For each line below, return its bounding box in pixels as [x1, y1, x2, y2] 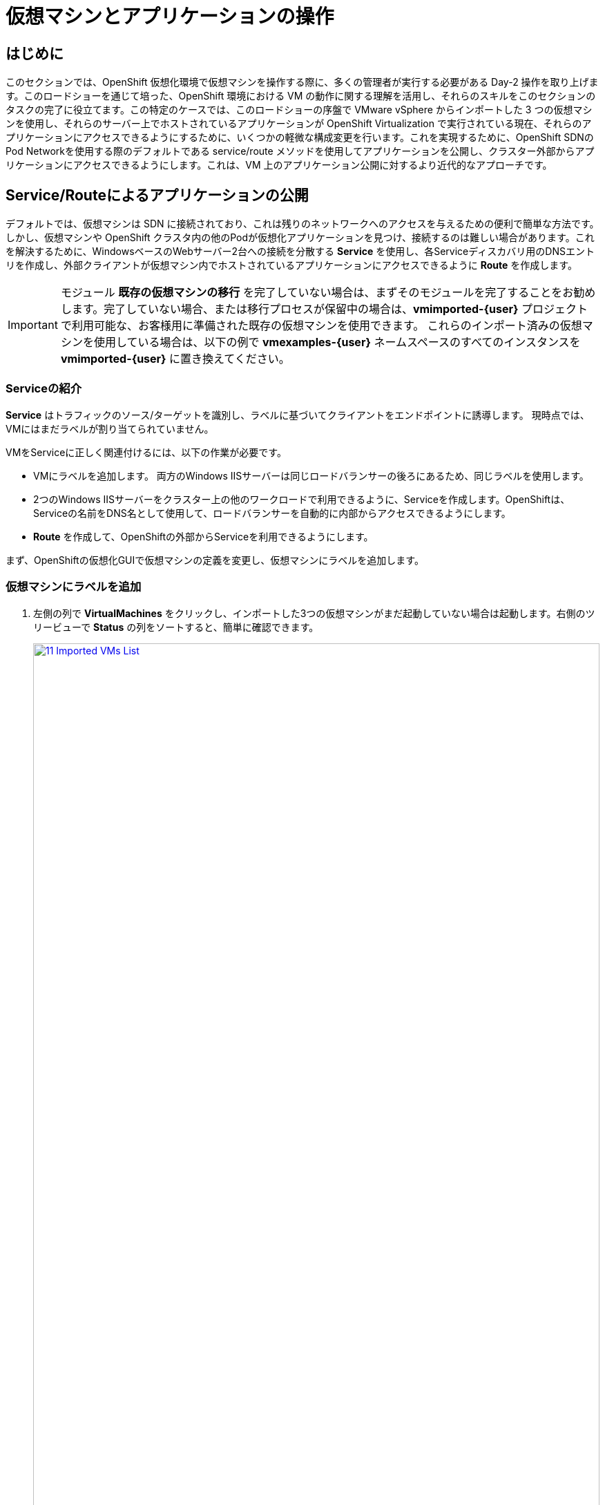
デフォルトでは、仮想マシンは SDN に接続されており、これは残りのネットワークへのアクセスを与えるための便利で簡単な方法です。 [6, 218, 599, 230]
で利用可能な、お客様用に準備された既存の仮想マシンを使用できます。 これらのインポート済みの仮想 [60, 319, 582, 333]
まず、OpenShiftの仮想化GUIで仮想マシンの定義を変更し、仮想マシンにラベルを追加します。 [6, 553, 424, 566]
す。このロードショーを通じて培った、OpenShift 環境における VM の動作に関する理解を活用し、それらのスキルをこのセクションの [6, 90, 596, 102]
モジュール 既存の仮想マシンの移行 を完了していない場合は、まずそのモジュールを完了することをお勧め [60, 285, 596, 300]
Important [8, 318, 58, 332]
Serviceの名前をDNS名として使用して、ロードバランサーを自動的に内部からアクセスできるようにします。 [33, 507, 511, 519]
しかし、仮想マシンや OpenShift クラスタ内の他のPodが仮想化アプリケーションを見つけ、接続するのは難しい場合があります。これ [6, 231, 595, 244]
